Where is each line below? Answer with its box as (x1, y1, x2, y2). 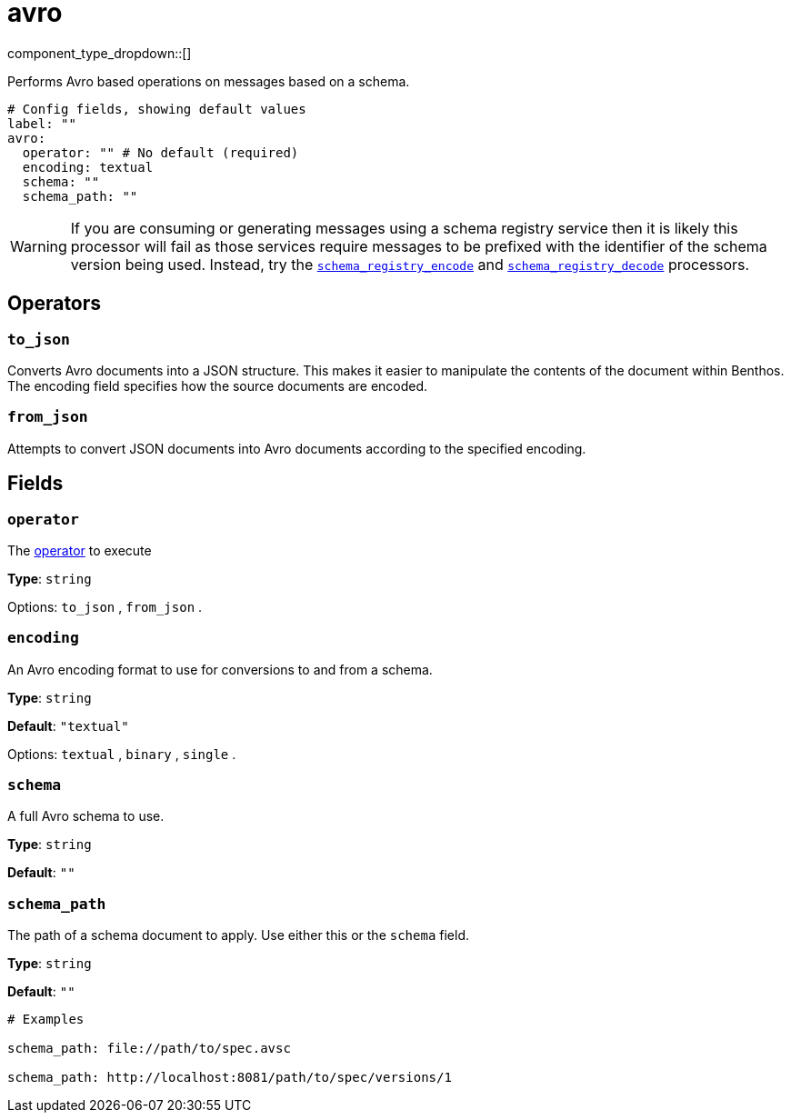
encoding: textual (22, 159, 154, 175)
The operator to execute (7, 542, 152, 558)
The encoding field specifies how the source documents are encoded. (7, 377, 428, 394)
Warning (10, 236, 67, 255)
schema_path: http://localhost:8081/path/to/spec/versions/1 (7, 1070, 452, 1085)
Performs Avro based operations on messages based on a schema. (7, 73, 410, 89)
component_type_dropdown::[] (7, 45, 192, 61)
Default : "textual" (7, 717, 129, 734)
